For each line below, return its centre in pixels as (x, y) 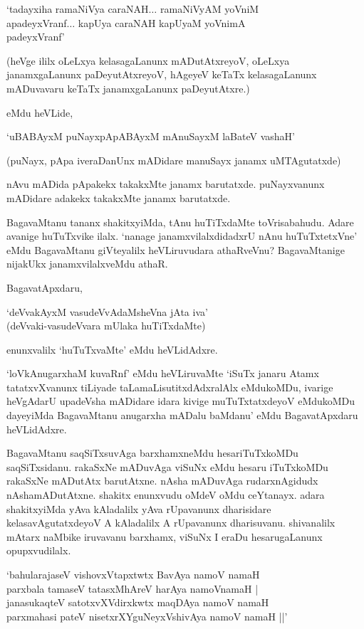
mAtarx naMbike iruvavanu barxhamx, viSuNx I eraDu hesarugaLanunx (165, 536)
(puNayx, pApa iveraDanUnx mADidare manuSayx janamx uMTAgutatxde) (174, 160)
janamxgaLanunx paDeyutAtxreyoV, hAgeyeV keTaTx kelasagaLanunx (162, 74)
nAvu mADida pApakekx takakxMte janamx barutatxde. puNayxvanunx (166, 184)
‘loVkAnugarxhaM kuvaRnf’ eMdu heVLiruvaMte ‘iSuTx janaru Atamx (163, 373)
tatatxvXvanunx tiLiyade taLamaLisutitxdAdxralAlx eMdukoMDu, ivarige (170, 387)
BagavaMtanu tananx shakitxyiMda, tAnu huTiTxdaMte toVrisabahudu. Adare (180, 222)
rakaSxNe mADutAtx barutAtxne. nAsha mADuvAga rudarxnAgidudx (162, 481)
